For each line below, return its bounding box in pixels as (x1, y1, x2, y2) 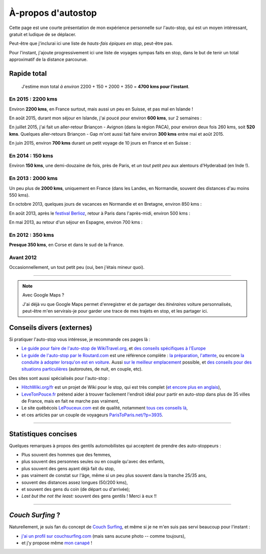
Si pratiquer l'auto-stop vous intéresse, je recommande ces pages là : (9, 336, 150, 342)
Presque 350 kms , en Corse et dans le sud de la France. (9, 242, 124, 248)
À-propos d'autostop (9, 7, 97, 18)
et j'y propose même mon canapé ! (21, 540, 93, 546)
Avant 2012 (9, 254, 37, 261)
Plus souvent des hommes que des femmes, (21, 452, 112, 458)
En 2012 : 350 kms (9, 231, 54, 238)
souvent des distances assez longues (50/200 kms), (21, 479, 128, 485)
